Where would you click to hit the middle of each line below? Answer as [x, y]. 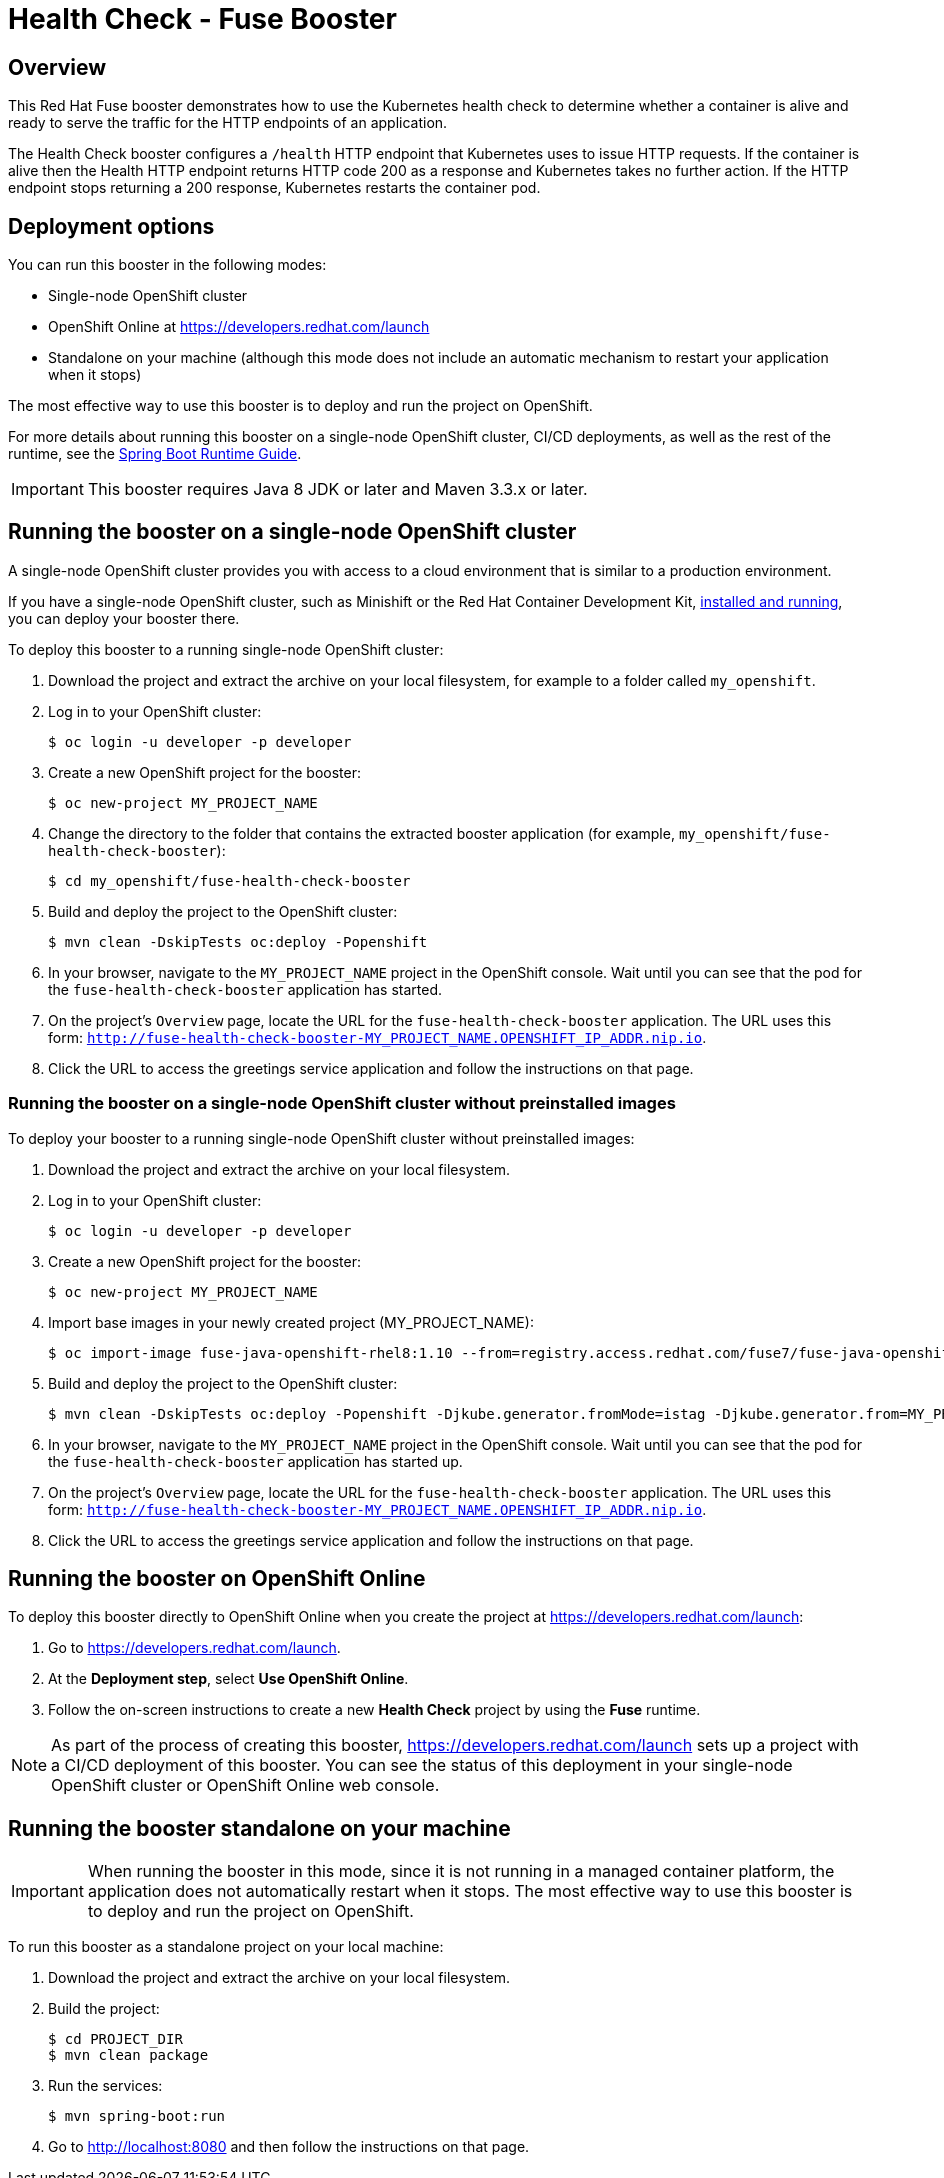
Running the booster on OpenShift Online [217, 1579]
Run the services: [105, 2086]
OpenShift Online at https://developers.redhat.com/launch [239, 327]
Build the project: [104, 2009]
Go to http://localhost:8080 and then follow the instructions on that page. [289, 2147]
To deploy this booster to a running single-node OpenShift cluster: [226, 649]
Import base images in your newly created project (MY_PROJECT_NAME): [291, 1322]
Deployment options [111, 226]
